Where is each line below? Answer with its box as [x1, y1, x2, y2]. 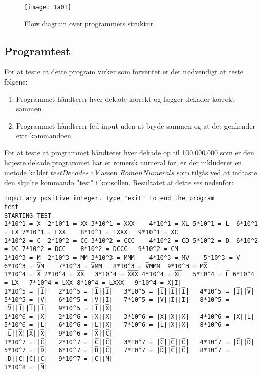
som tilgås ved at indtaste [177, 167, 257, 178]
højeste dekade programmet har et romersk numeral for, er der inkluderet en [4, 157, 242, 168]
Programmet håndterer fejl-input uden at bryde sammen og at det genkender [16, 120, 256, 131]
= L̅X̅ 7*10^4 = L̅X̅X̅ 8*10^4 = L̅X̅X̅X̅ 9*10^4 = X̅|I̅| [4, 279, 182, 286]
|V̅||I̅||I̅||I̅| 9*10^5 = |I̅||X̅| [4, 304, 113, 312]
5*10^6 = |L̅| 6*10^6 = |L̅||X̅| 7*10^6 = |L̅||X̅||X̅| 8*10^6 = [4, 321, 229, 329]
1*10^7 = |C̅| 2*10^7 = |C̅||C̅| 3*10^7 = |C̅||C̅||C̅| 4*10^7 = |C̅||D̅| [4, 338, 254, 346]
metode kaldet [4, 167, 49, 178]
